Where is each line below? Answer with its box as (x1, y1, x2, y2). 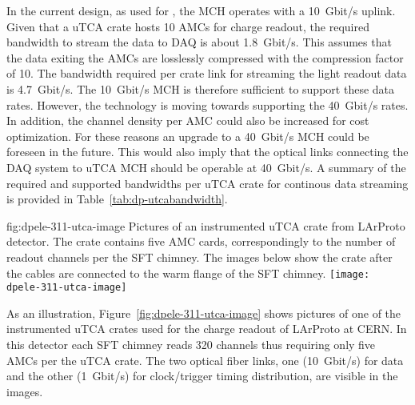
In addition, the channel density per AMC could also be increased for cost (6, 112, 369, 129)
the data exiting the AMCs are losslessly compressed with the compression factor (6, 49, 404, 66)
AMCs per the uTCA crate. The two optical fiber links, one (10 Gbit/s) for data (6, 351, 404, 368)
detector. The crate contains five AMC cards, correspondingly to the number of (6, 233, 396, 250)
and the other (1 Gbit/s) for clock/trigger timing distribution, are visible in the (6, 367, 398, 384)
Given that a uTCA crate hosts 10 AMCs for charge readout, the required (6, 18, 369, 34)
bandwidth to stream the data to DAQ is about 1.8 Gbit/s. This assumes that (6, 34, 392, 50)
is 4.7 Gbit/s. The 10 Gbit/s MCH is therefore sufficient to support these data (6, 80, 395, 97)
